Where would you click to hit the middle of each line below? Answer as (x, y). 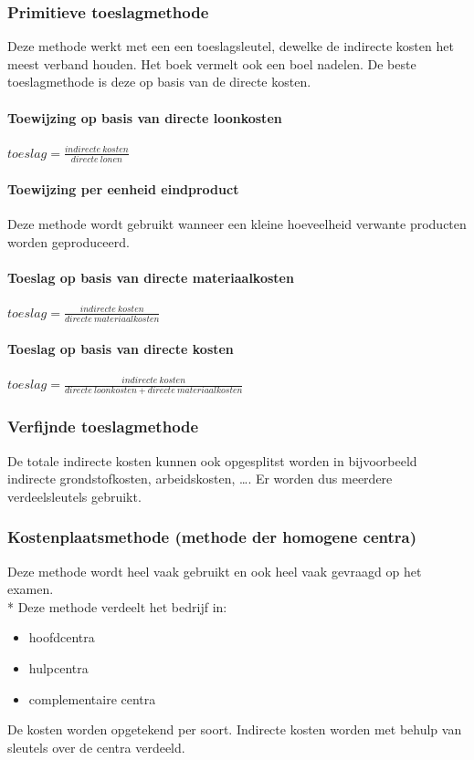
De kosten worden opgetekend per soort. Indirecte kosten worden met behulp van (235, 729)
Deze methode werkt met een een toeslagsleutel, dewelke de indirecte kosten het (231, 46)
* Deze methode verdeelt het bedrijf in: (117, 606)
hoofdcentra (62, 637)
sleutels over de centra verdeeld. (96, 747)
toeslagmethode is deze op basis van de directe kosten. (159, 82)
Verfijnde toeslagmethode (103, 427)
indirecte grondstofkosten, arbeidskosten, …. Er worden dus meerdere (200, 479)
